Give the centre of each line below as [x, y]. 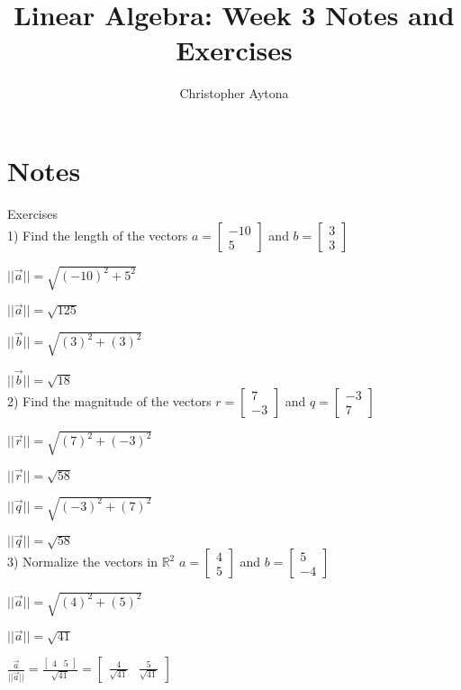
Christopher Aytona [234, 93]
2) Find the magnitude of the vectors [109, 400]
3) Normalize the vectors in [82, 562]
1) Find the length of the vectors [98, 236]
